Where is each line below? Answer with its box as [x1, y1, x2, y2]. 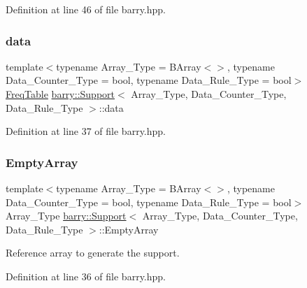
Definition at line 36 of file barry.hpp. [6, 268, 166, 283]
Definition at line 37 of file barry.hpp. [6, 124, 166, 138]
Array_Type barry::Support [6, 208, 127, 223]
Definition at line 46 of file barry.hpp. [6, 2, 166, 16]
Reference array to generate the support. [6, 245, 180, 260]
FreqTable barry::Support [6, 87, 115, 101]
